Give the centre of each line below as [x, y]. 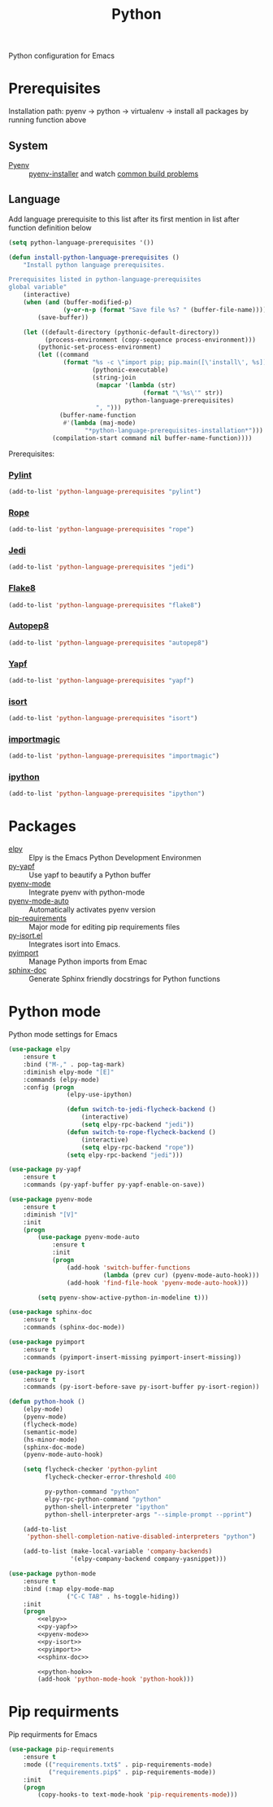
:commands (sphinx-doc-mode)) [74, 1328]
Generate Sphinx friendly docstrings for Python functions [125, 979]
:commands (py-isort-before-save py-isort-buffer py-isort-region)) [141, 1387]
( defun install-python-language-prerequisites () [94, 257]
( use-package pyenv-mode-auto [89, 1238]
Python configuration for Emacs [62, 56]
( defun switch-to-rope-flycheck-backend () [141, 1132]
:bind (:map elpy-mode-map [69, 1589]
